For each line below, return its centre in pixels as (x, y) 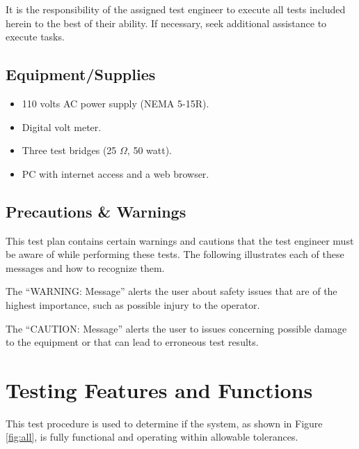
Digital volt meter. (62, 127)
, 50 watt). (149, 150)
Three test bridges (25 (69, 150)
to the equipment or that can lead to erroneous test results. (132, 342)
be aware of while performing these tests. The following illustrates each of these (175, 254)
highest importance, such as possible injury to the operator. (133, 304)
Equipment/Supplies (81, 74)
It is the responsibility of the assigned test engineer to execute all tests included (176, 9)
